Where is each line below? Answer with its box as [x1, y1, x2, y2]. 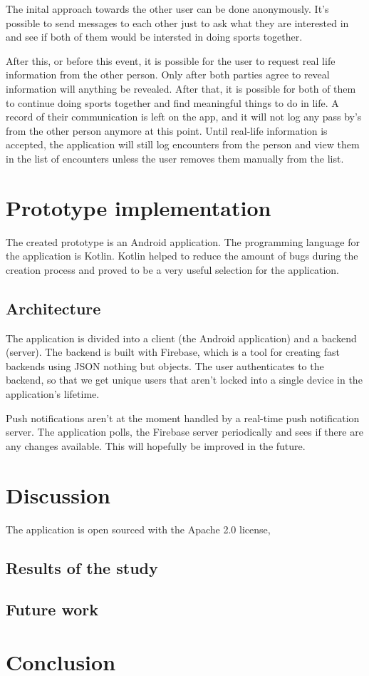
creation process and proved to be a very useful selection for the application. [6, 262, 339, 277]
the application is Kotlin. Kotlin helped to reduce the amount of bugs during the [6, 248, 358, 263]
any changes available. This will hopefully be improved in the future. [6, 438, 306, 453]
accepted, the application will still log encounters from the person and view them [6, 137, 360, 152]
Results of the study [6, 556, 158, 578]
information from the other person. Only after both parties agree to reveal [6, 67, 330, 82]
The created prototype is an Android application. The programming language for [6, 234, 360, 249]
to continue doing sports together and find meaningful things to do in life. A [6, 95, 339, 110]
